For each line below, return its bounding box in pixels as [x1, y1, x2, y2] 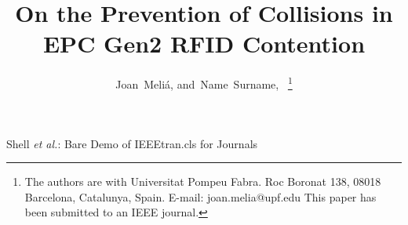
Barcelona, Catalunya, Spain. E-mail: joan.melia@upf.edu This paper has [24, 188, 377, 205]
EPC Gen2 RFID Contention [42, 27, 366, 60]
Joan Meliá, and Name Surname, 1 [115, 74, 293, 92]
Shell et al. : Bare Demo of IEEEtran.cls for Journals [6, 135, 258, 151]
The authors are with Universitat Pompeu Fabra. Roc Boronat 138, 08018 [24, 173, 381, 190]
